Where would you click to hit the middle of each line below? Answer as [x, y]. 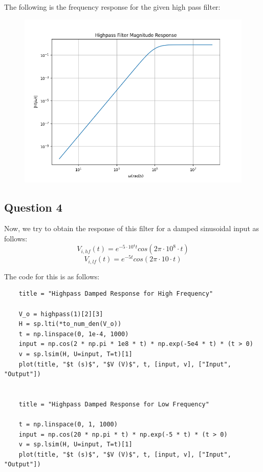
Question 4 [33, 207]
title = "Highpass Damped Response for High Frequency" [116, 294]
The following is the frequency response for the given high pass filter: [112, 7]
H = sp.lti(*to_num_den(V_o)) [70, 324]
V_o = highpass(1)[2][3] [61, 314]
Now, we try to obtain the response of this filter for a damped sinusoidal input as [132, 228]
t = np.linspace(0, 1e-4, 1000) [74, 334]
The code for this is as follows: [52, 276]
